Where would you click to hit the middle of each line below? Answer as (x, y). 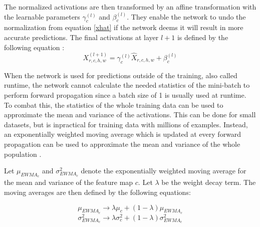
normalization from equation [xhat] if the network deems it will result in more (124, 27)
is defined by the (203, 37)
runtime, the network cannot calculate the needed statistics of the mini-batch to (127, 85)
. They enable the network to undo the (186, 16)
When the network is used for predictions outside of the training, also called (121, 75)
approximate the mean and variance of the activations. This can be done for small (130, 115)
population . (23, 154)
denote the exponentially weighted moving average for (164, 171)
